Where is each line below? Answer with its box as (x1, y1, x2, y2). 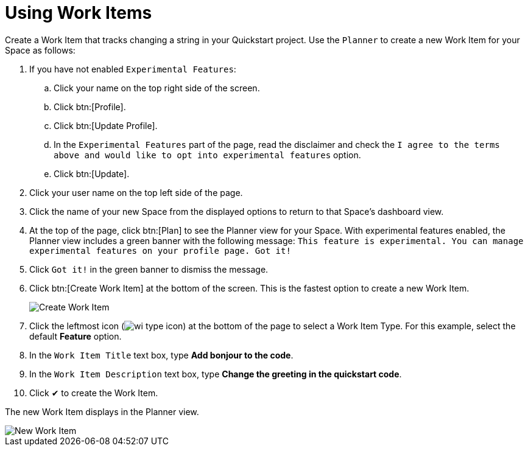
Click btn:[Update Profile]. (54, 120, 158, 131)
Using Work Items (5, 2, 152, 23)
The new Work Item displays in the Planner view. (5, 406, 199, 417)
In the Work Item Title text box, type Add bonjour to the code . (29, 349, 294, 360)
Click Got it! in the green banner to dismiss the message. (29, 264, 269, 274)
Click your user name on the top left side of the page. (29, 187, 243, 198)
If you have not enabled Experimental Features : (29, 63, 236, 74)
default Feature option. (29, 330, 122, 341)
